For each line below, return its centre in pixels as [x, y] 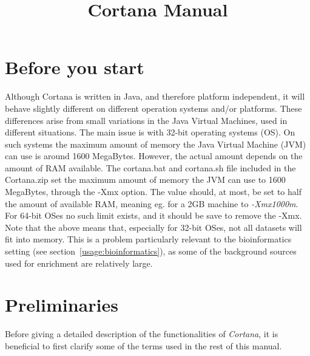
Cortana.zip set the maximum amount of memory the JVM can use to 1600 [145, 180]
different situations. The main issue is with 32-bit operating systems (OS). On [150, 132]
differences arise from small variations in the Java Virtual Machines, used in [146, 120]
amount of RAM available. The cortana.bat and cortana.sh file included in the [150, 167]
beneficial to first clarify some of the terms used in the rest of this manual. [143, 345]
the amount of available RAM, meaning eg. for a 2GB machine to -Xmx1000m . [152, 203]
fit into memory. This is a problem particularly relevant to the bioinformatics [148, 239]
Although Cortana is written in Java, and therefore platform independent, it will [155, 96]
